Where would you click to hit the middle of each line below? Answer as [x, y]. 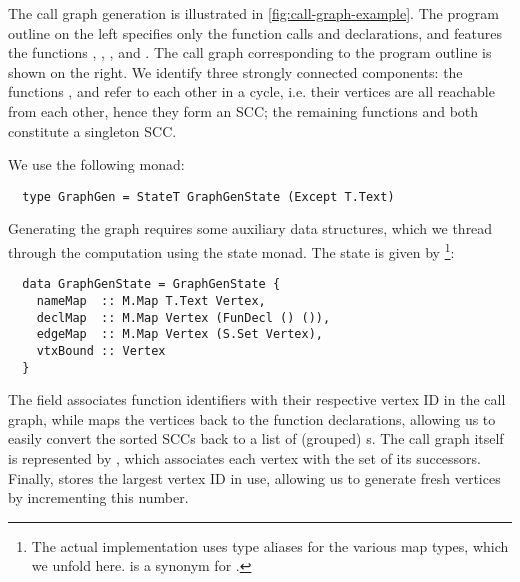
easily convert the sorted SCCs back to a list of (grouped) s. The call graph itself [256, 438]
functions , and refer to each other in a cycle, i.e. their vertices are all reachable [251, 91]
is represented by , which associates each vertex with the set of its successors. [245, 457]
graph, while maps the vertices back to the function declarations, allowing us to [252, 418]
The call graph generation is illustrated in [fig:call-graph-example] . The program [253, 13]
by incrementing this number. [98, 497]
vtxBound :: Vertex [101, 350]
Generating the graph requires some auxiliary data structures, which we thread [250, 228]
